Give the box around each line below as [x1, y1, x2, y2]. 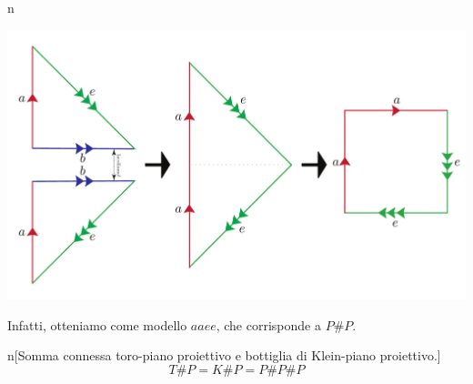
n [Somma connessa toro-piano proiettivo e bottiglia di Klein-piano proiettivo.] [7, 346, 441, 365]
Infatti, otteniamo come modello [7, 315, 187, 334]
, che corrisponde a [216, 315, 321, 334]
